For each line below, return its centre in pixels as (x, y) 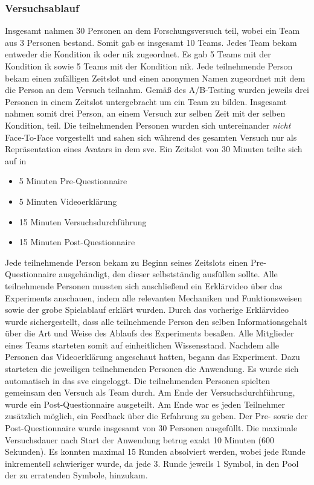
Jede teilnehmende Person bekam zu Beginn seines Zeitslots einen (127, 262)
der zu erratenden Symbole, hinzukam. (76, 475)
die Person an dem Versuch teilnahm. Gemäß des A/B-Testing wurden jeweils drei (157, 90)
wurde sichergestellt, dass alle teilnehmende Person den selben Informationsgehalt (156, 321)
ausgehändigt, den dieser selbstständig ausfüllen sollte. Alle (168, 274)
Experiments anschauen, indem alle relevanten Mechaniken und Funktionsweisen (154, 297)
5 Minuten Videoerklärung (68, 201)
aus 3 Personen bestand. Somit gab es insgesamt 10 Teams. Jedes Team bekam (151, 42)
